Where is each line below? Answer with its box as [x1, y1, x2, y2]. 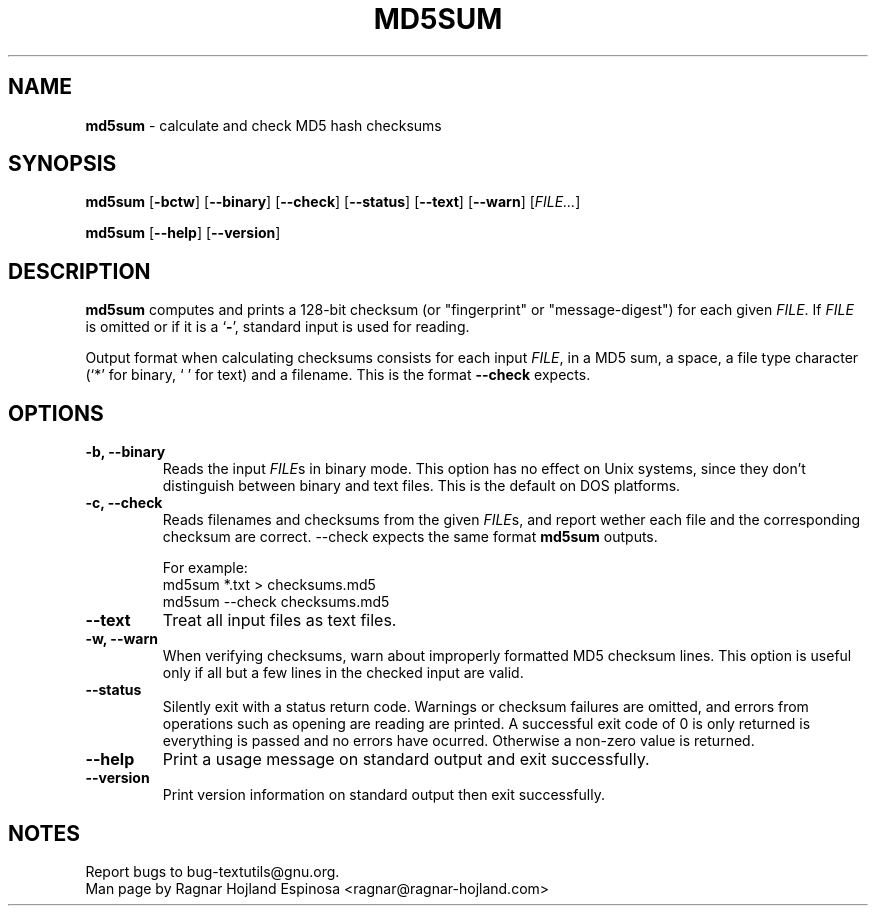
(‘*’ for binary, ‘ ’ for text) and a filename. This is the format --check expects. [85, 366, 591, 384]
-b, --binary [85, 443, 166, 461]
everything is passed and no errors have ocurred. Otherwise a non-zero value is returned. [162, 732, 755, 750]
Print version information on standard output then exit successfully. [162, 786, 605, 804]
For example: [162, 559, 248, 577]
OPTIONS [8, 400, 104, 426]
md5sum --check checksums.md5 [162, 593, 390, 611]
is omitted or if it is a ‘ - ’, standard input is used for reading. [85, 318, 470, 336]
